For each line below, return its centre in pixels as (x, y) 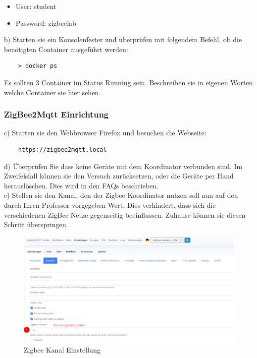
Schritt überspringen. (36, 224)
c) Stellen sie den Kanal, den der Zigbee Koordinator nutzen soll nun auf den (121, 195)
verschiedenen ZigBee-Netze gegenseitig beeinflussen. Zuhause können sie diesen (125, 214)
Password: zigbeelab (46, 23)
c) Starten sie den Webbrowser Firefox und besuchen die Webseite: (105, 133)
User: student (36, 6)
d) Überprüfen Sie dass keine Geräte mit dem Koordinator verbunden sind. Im (123, 166)
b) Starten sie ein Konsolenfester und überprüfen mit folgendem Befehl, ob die (123, 39)
